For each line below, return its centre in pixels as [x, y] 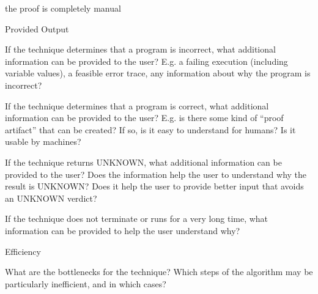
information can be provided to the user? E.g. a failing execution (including [146, 61]
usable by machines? [43, 141]
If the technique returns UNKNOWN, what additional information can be [143, 162]
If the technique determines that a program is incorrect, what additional [140, 49]
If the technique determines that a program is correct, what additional [137, 105]
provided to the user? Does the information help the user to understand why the [156, 174]
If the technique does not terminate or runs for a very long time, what [137, 219]
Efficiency [23, 251]
